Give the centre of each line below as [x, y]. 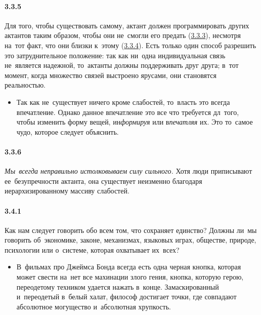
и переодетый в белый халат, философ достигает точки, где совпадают [126, 297]
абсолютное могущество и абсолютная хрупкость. [94, 306]
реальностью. [25, 85]
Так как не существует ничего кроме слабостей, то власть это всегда [123, 102]
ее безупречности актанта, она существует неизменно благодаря [103, 181]
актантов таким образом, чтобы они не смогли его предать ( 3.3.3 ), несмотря [123, 35]
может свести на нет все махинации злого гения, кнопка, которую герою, [130, 277]
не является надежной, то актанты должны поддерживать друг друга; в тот [122, 65]
